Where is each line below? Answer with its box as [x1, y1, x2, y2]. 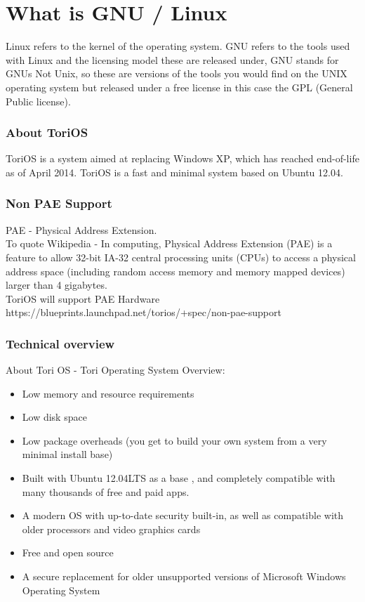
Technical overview [6, 334, 115, 352]
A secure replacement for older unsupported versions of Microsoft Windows [22, 569, 346, 584]
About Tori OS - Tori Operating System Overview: [6, 362, 225, 377]
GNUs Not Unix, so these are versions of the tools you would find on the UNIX [6, 66, 347, 81]
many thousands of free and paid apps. [22, 484, 190, 499]
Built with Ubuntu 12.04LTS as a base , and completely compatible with [22, 471, 336, 485]
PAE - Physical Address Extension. [6, 222, 157, 237]
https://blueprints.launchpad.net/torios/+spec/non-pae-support [6, 305, 281, 320]
